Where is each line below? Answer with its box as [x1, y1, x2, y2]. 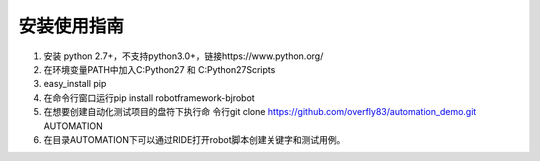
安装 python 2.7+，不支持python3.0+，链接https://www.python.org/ [43, 50, 324, 62]
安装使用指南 [18, 15, 125, 37]
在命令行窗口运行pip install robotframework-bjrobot [43, 91, 255, 104]
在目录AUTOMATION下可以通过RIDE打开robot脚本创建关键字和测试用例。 [43, 133, 346, 145]
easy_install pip [43, 78, 107, 90]
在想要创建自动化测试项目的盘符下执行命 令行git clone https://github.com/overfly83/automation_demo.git [43, 106, 477, 118]
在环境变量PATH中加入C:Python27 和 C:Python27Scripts [43, 63, 276, 75]
